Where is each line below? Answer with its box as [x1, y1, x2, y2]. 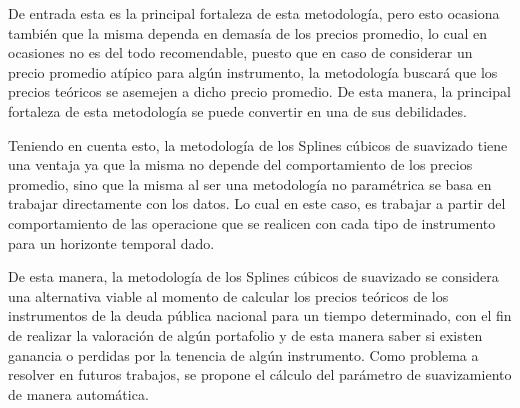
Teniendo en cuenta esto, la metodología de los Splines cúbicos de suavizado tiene [8, 134, 508, 155]
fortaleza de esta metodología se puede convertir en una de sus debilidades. [8, 100, 467, 121]
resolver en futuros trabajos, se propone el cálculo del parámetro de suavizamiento [8, 364, 512, 385]
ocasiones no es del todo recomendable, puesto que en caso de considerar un [8, 42, 473, 63]
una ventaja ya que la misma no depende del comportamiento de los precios [8, 154, 473, 175]
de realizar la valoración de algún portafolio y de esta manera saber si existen [8, 324, 483, 345]
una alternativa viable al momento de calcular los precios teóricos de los [8, 285, 449, 306]
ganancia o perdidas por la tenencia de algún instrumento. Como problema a [8, 344, 479, 365]
